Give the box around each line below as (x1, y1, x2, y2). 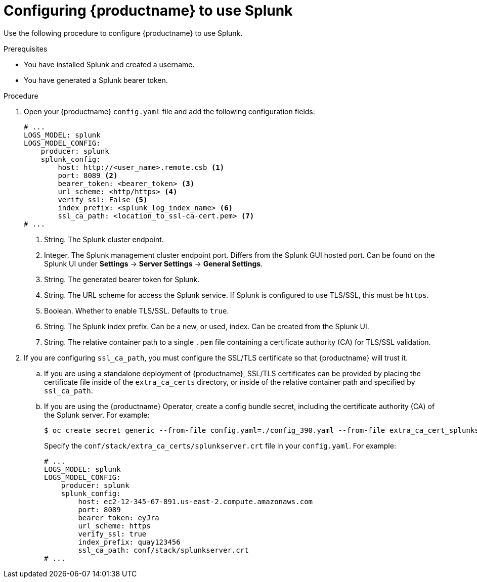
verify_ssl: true (78, 529, 147, 538)
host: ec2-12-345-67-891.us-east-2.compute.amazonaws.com (78, 497, 313, 506)
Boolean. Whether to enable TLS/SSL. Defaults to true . (44, 306, 229, 315)
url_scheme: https (78, 521, 151, 530)
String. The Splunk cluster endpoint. (44, 235, 164, 244)
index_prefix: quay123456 (78, 538, 181, 546)
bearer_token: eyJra (78, 513, 159, 522)
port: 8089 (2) (58, 171, 118, 180)
